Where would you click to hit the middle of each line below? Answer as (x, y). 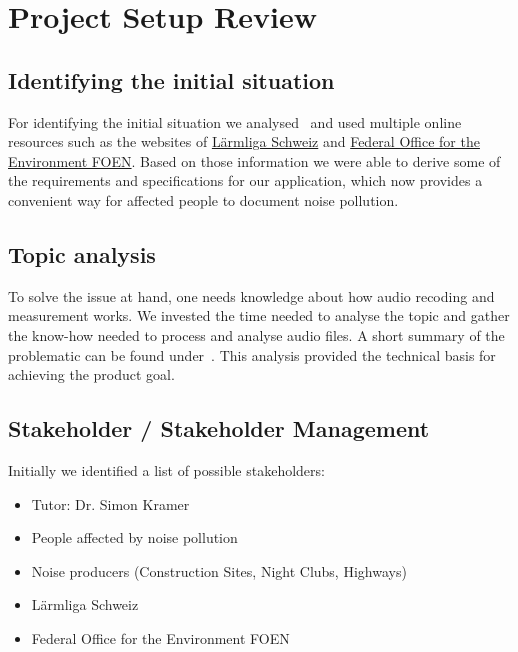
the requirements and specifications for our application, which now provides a (245, 180)
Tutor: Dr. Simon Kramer (110, 503)
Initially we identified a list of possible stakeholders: (166, 469)
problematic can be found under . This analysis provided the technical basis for (252, 354)
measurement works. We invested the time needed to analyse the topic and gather (259, 315)
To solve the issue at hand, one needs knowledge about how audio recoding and (251, 295)
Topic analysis (82, 253)
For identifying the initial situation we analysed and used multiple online (235, 121)
